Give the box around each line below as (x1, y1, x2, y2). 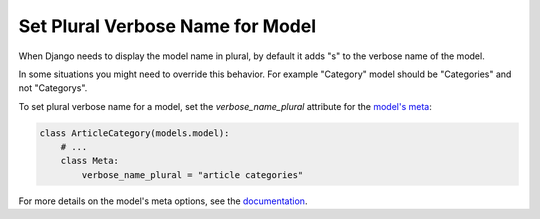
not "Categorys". (18, 82, 88, 94)
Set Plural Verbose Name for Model (18, 15, 317, 37)
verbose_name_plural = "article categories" (81, 169, 304, 180)
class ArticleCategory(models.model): (39, 127, 230, 139)
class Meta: (60, 155, 120, 167)
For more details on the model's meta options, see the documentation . (18, 195, 308, 207)
